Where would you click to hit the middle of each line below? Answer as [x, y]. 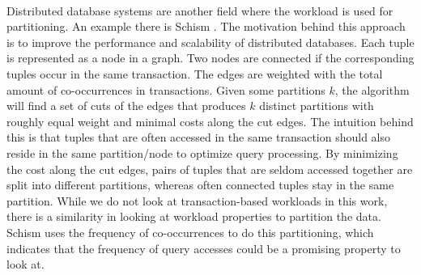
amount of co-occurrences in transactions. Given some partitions [166, 89]
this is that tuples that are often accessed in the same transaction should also [199, 137]
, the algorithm [372, 89]
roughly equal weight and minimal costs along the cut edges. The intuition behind [210, 121]
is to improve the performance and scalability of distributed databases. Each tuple [210, 42]
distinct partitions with [317, 106]
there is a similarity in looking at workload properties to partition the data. [194, 216]
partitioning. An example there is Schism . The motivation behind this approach [206, 26]
